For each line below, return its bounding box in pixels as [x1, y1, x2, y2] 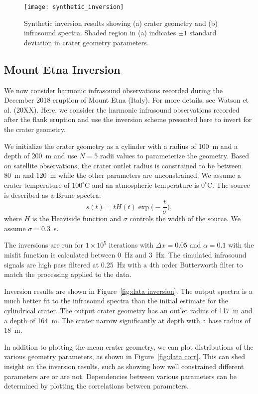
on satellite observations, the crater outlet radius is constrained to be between [4, 160, 242, 170]
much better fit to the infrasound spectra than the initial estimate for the [4, 295, 228, 306]
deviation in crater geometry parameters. [24, 37, 149, 47]
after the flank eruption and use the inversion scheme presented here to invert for [4, 114, 252, 125]
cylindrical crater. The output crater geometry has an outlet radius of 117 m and [4, 305, 253, 315]
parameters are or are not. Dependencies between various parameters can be [4, 371, 237, 381]
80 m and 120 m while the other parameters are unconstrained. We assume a [4, 170, 241, 180]
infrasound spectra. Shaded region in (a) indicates [24, 27, 176, 38]
